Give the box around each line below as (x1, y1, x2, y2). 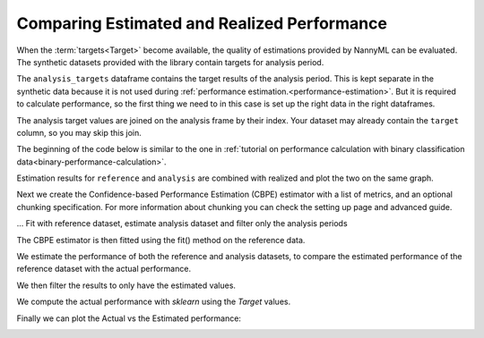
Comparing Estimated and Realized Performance (16, 13, 387, 33)
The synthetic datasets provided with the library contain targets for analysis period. (16, 56, 324, 67)
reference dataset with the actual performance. (16, 264, 192, 275)
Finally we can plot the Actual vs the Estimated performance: (16, 313, 242, 324)
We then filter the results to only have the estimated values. (16, 280, 237, 291)
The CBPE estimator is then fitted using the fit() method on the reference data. (16, 234, 306, 245)
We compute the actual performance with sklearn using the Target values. (16, 296, 291, 308)
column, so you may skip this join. (16, 127, 143, 138)
